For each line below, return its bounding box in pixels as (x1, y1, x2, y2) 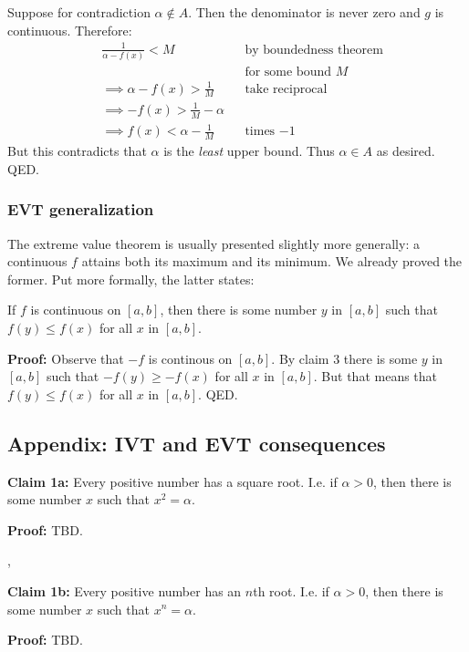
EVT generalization (7, 198, 154, 221)
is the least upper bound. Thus (163, 141, 335, 160)
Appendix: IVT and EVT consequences (7, 429, 386, 457)
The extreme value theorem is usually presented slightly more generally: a (7, 233, 420, 253)
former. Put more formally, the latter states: (7, 269, 255, 288)
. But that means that (313, 367, 438, 386)
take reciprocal (245, 82, 328, 96)
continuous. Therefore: (7, 20, 132, 39)
